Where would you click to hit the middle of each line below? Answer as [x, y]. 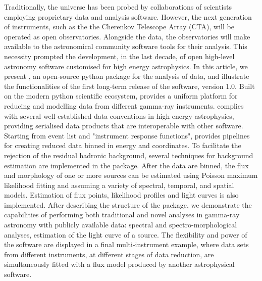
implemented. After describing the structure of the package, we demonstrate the [128, 204]
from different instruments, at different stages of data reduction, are [109, 254]
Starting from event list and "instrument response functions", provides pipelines [127, 135]
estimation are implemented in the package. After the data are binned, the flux [126, 165]
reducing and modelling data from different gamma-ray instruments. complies [124, 105]
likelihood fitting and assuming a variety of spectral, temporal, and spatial [119, 185]
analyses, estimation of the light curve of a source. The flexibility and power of [126, 234]
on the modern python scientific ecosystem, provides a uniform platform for [121, 96]
